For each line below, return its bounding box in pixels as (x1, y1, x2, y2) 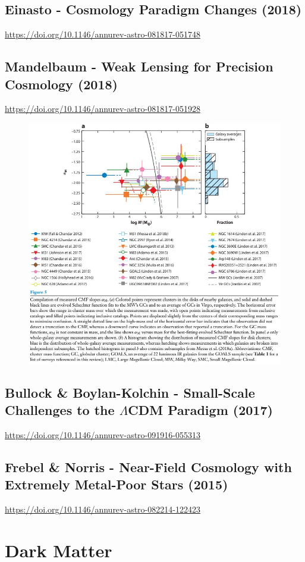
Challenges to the (5, 400, 115, 419)
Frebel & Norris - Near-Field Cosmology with (5, 457, 292, 476)
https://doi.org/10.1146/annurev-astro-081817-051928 (5, 102, 200, 115)
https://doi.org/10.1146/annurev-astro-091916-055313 (5, 428, 200, 441)
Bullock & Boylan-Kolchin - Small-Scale (5, 383, 255, 401)
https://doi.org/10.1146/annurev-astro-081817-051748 (5, 28, 200, 40)
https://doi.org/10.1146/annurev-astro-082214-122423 (5, 502, 200, 515)
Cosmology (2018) (5, 74, 118, 93)
